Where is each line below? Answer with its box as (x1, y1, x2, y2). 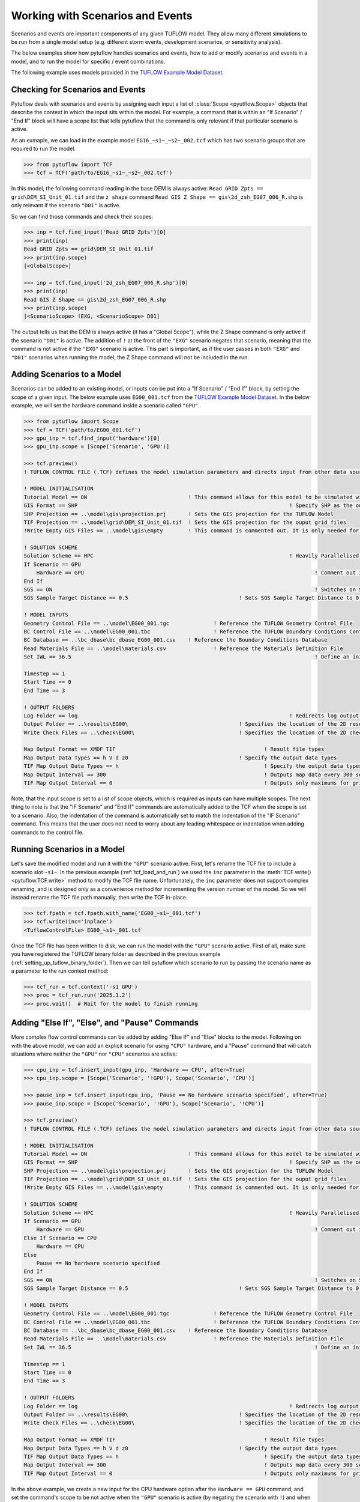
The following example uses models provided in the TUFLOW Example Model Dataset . (11, 69, 224, 76)
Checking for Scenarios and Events (11, 84, 146, 94)
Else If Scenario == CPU (23, 1235, 97, 1241)
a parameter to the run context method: (11, 967, 109, 974)
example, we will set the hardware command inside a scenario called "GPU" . (11, 402, 200, 409)
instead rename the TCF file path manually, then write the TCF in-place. (11, 894, 188, 901)
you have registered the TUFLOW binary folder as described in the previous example (11, 950, 221, 958)
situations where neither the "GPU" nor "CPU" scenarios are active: (11, 1050, 178, 1057)
